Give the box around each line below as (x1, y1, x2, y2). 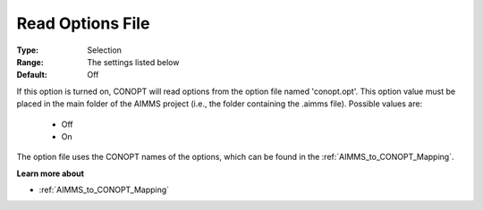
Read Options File (16, 13, 150, 33)
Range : (16, 56, 44, 67)
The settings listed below (87, 56, 180, 67)
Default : (16, 70, 48, 80)
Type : (16, 45, 39, 55)
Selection (87, 45, 123, 55)
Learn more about (16, 168, 85, 179)
